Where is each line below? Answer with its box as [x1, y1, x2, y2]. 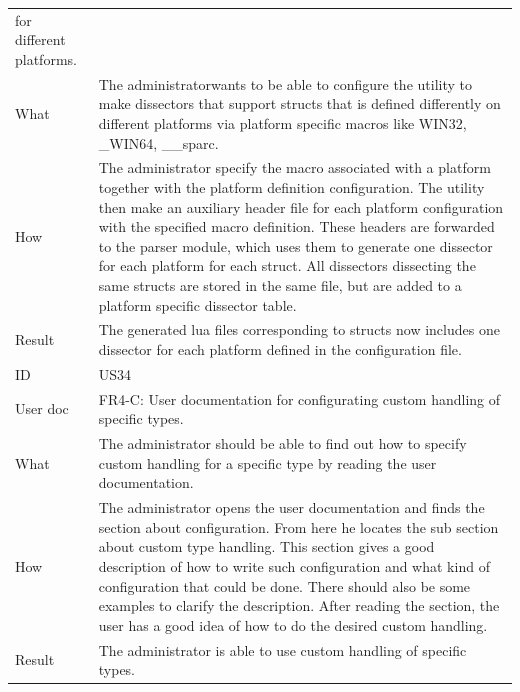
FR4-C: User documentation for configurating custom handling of [98, 388, 501, 409]
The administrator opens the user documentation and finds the [98, 497, 485, 518]
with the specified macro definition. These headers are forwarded [98, 216, 495, 237]
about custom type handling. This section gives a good [98, 536, 435, 557]
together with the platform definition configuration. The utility [98, 177, 485, 197]
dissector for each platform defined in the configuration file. [98, 339, 462, 359]
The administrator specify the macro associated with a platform [98, 157, 491, 178]
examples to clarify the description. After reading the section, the [98, 595, 500, 616]
